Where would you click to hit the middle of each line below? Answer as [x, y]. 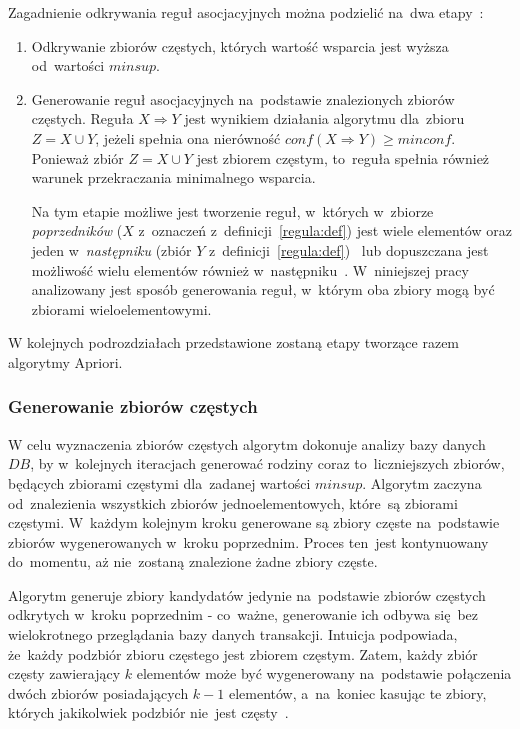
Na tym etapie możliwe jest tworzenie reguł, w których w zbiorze [232, 210]
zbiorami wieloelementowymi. [121, 308]
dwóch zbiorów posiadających [98, 692]
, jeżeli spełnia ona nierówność [188, 137]
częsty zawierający [64, 673]
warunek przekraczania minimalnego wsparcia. [173, 177]
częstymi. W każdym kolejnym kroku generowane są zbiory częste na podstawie [254, 522]
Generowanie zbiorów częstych [133, 406]
